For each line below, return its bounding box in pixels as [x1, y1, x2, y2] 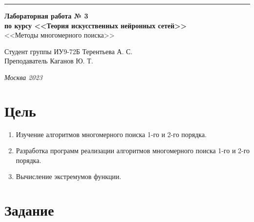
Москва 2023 [4, 72, 42, 82]
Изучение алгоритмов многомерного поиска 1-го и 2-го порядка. [16, 129, 207, 139]
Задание [4, 200, 54, 220]
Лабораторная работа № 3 [4, 11, 88, 20]
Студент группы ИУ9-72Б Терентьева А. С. [4, 46, 133, 56]
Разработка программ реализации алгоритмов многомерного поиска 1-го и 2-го [16, 145, 250, 156]
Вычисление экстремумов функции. [16, 171, 121, 182]
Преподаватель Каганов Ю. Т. [4, 56, 93, 66]
